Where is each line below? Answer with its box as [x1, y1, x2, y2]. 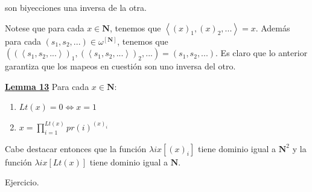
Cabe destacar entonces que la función [5, 142, 147, 155]
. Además [255, 21, 290, 34]
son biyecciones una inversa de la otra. [5, 1, 147, 13]
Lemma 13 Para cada [5, 80, 89, 92]
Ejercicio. [5, 176, 39, 188]
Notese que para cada [5, 21, 84, 34]
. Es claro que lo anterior [215, 46, 308, 59]
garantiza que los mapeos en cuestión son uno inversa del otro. [5, 60, 236, 72]
